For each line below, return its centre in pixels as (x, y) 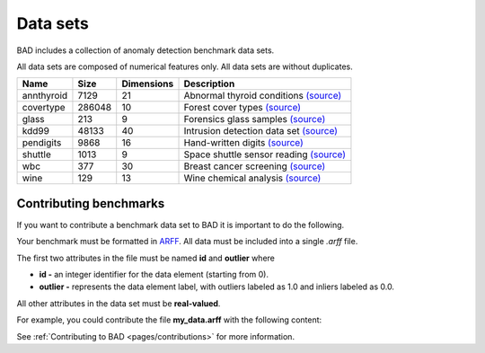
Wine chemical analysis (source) (252, 178)
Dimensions (148, 84)
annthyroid (45, 96)
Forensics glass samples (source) (255, 119)
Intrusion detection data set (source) (261, 131)
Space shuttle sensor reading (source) (265, 154)
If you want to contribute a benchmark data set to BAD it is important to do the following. (181, 225)
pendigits (42, 143)
